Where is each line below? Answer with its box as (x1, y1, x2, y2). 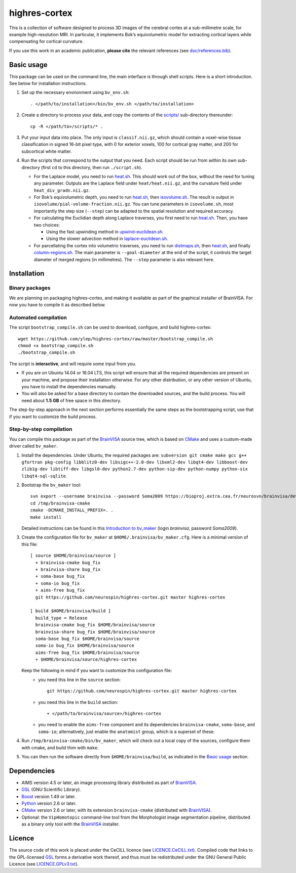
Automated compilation (9, 314, 67, 321)
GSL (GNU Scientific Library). (21, 786, 81, 792)
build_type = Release (35, 615, 88, 621)
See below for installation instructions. (9, 81, 87, 87)
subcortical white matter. (21, 148, 72, 154)
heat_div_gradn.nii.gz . (34, 187, 90, 193)
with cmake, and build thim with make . (21, 744, 99, 750)
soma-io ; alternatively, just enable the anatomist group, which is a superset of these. (38, 729, 215, 735)
